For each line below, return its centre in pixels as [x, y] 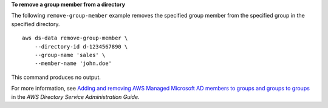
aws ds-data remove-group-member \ [75, 38]
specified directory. [36, 24]
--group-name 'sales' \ [70, 55]
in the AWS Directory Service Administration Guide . [75, 96]
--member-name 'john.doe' [73, 63]
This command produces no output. [56, 77]
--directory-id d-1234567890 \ [81, 46]
